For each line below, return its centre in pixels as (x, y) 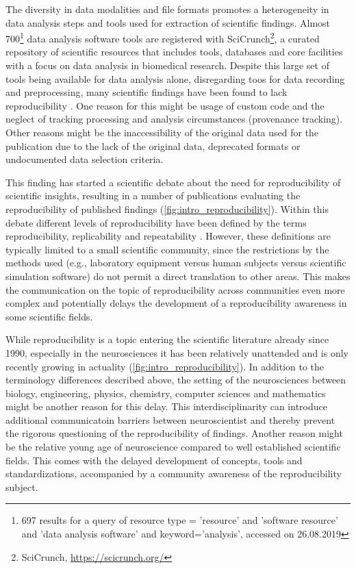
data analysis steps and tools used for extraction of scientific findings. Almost (168, 22)
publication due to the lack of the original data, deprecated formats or (153, 146)
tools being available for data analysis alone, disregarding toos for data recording (175, 78)
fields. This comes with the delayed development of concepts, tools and (154, 460)
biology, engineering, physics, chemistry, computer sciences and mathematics (166, 393)
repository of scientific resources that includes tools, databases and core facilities (174, 52)
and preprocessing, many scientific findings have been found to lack (147, 92)
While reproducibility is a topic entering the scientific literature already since (167, 339)
